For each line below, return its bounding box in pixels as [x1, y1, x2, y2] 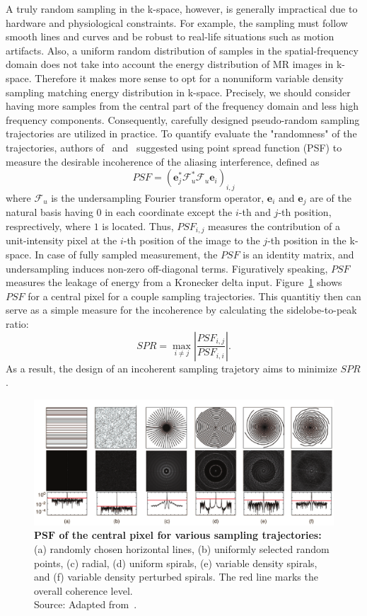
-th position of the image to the [123, 233, 260, 248]
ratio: [6, 316, 29, 331]
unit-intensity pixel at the [6, 233, 117, 248]
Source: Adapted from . [34, 597, 137, 612]
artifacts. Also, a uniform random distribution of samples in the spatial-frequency [6, 42, 359, 57]
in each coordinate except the [105, 205, 233, 219]
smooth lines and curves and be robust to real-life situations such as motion [6, 29, 334, 44]
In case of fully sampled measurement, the [35, 247, 218, 262]
